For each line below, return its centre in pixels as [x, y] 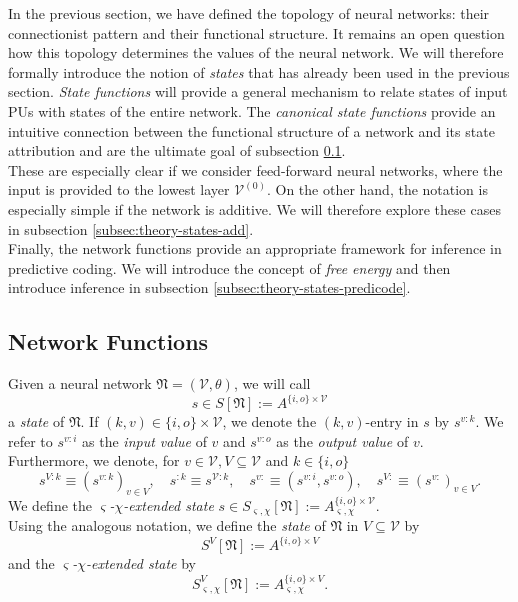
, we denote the [269, 421]
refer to [30, 440]
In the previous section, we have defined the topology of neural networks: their [249, 13]
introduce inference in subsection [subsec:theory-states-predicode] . [209, 287]
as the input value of [144, 440]
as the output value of [342, 440]
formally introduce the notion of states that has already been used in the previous [259, 71]
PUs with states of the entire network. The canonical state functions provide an [252, 110]
